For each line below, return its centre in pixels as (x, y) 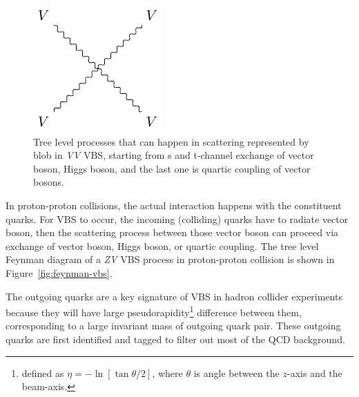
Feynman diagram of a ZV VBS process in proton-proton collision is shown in (170, 259)
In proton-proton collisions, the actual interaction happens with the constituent (174, 205)
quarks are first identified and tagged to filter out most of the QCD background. (175, 339)
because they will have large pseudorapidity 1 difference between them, (154, 311)
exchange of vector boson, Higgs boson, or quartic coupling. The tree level (162, 245)
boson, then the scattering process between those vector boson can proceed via (172, 232)
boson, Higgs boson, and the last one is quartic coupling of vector (172, 168)
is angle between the (236, 372)
